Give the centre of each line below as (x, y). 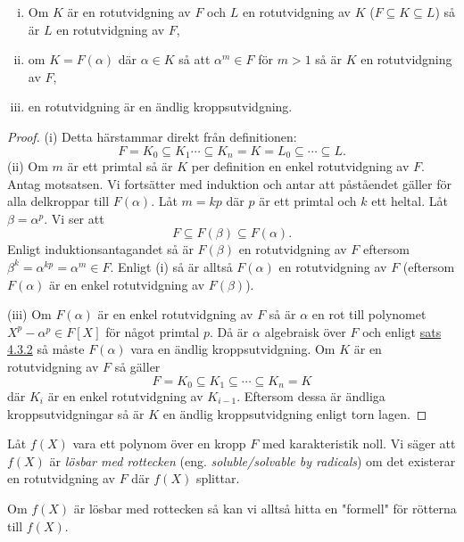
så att (195, 59)
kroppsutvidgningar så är (76, 413)
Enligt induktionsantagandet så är (100, 249)
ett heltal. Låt (410, 201)
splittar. (218, 478)
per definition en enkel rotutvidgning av (300, 166)
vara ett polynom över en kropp (159, 443)
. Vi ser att (74, 218)
